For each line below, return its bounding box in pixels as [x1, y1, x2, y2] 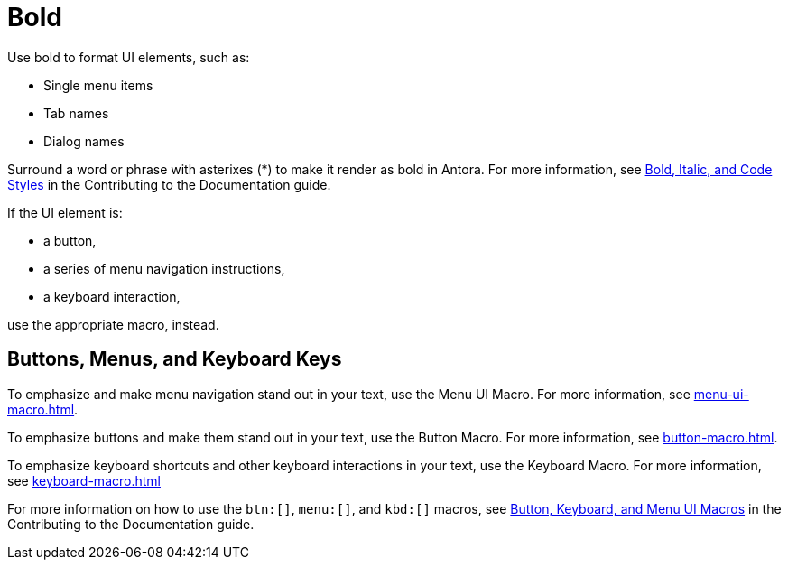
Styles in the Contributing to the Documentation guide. [7, 176, 331, 192]
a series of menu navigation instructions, [43, 260, 285, 276]
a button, [43, 232, 97, 248]
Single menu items [43, 77, 153, 93]
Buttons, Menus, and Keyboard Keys [7, 348, 342, 371]
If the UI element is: [7, 204, 123, 220]
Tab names [43, 105, 109, 121]
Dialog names [43, 133, 125, 149]
